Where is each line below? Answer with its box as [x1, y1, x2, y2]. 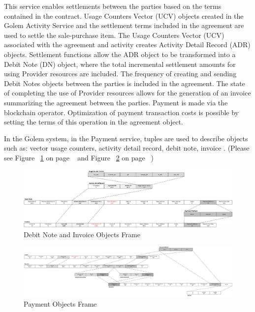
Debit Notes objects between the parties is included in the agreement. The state [4, 78, 245, 88]
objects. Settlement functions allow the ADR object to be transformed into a [4, 49, 236, 59]
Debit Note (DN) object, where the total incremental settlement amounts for [4, 59, 236, 69]
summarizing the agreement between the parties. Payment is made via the [4, 97, 228, 107]
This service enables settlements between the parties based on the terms [4, 1, 222, 11]
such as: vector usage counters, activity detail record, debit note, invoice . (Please [4, 143, 250, 153]
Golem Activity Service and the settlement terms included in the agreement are [4, 20, 244, 31]
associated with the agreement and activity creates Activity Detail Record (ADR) [4, 39, 251, 50]
